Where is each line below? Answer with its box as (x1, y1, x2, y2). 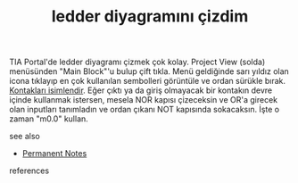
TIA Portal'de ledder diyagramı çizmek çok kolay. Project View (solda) (9, 56, 266, 68)
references (9, 165, 50, 176)
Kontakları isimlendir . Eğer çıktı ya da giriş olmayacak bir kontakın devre (9, 85, 273, 96)
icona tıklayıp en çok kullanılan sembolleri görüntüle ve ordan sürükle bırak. (9, 76, 286, 87)
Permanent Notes (21, 148, 87, 159)
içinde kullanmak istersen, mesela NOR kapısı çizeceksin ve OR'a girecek (9, 95, 278, 105)
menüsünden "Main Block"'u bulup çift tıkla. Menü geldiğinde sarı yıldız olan (9, 66, 290, 77)
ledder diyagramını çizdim (51, 6, 249, 27)
